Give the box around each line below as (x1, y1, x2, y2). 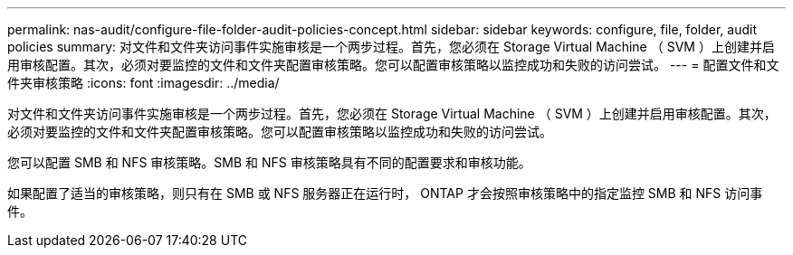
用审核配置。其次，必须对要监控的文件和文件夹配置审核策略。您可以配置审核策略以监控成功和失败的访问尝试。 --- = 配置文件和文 (7, 57, 779, 72)
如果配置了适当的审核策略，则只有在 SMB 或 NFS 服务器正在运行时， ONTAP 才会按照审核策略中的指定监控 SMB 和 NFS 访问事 (7, 185, 763, 201)
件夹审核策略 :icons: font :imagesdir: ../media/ (7, 75, 280, 90)
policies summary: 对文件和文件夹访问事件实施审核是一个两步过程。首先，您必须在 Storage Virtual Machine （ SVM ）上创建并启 (7, 39, 775, 54)
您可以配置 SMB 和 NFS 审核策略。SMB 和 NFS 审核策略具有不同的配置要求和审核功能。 (7, 155, 531, 170)
